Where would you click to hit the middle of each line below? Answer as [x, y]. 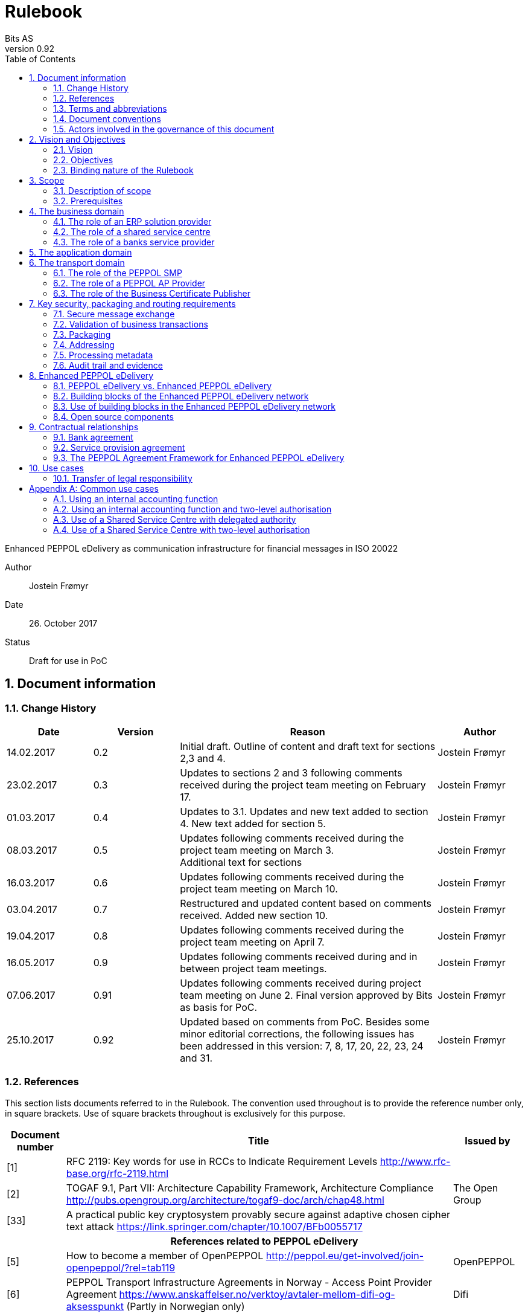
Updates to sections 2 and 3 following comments [291, 773]
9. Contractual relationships [84, 427]
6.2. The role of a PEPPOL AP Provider [129, 283]
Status [17, 642]
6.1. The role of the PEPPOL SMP [118, 273]
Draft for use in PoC [68, 660]
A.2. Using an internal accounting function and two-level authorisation [192, 509]
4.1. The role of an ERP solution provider [132, 221]
